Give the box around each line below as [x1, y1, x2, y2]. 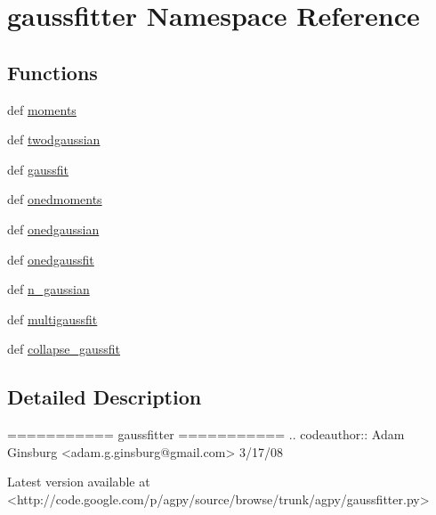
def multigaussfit [7, 309, 98, 328]
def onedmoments [7, 190, 102, 208]
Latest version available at [7, 472, 150, 491]
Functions [7, 58, 98, 86]
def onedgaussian [7, 219, 100, 238]
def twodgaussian [7, 130, 101, 149]
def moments [7, 100, 77, 119]
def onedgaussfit [7, 249, 94, 268]
